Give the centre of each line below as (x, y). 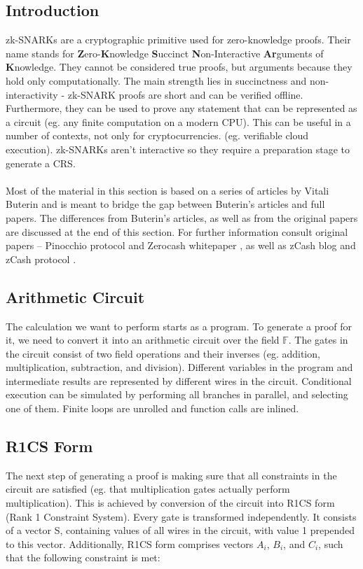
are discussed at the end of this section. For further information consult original (177, 231)
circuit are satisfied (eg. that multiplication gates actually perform (148, 489)
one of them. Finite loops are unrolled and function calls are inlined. (152, 408)
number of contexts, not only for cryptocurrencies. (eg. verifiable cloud (157, 135)
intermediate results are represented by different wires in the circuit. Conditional (179, 380)
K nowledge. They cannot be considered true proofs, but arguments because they (179, 67)
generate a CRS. (41, 163)
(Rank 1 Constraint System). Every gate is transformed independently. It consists (181, 516)
